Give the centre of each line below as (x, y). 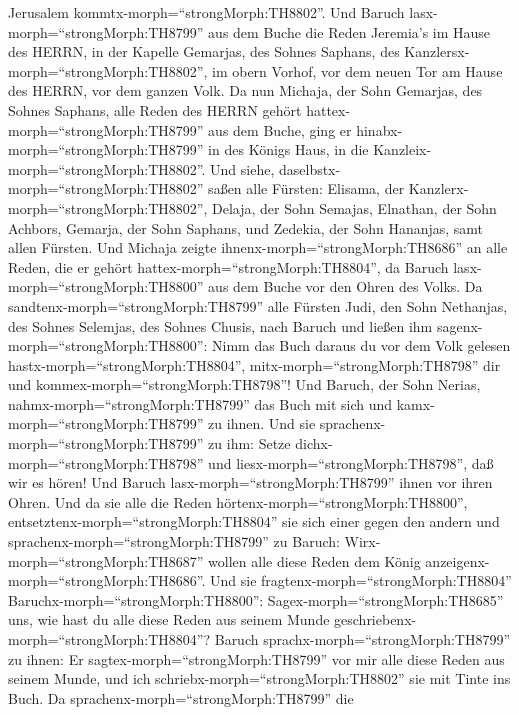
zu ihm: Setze (249, 443)
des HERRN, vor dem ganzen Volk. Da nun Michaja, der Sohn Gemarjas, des (245, 90)
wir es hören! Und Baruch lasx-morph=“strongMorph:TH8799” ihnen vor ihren (250, 482)
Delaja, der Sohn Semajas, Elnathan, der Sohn (354, 207)
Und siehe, (242, 168)
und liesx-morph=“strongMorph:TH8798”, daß (351, 462)
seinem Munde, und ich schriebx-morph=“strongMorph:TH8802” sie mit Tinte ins (259, 678)
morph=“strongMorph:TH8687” (106, 560)
